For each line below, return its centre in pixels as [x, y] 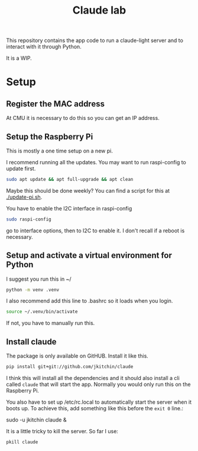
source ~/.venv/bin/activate [42, 312]
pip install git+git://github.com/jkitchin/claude [70, 367]
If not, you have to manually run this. [51, 323]
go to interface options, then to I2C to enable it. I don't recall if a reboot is [95, 231]
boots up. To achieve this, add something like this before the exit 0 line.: [95, 408]
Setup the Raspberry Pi [50, 137]
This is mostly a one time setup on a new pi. [60, 151]
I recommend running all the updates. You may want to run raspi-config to [96, 162]
